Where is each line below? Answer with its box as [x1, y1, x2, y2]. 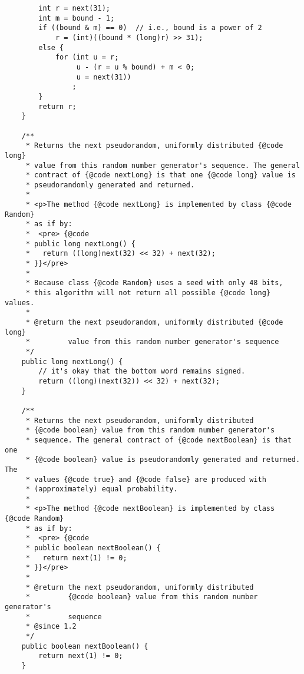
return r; [38, 102, 77, 111]
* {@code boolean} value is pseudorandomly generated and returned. [25, 455, 300, 464]
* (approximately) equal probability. [25, 485, 178, 494]
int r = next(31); [38, 4, 110, 12]
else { [38, 43, 64, 52]
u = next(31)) [76, 72, 131, 81]
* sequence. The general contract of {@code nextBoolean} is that [25, 435, 292, 444]
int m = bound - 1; [38, 14, 115, 22]
